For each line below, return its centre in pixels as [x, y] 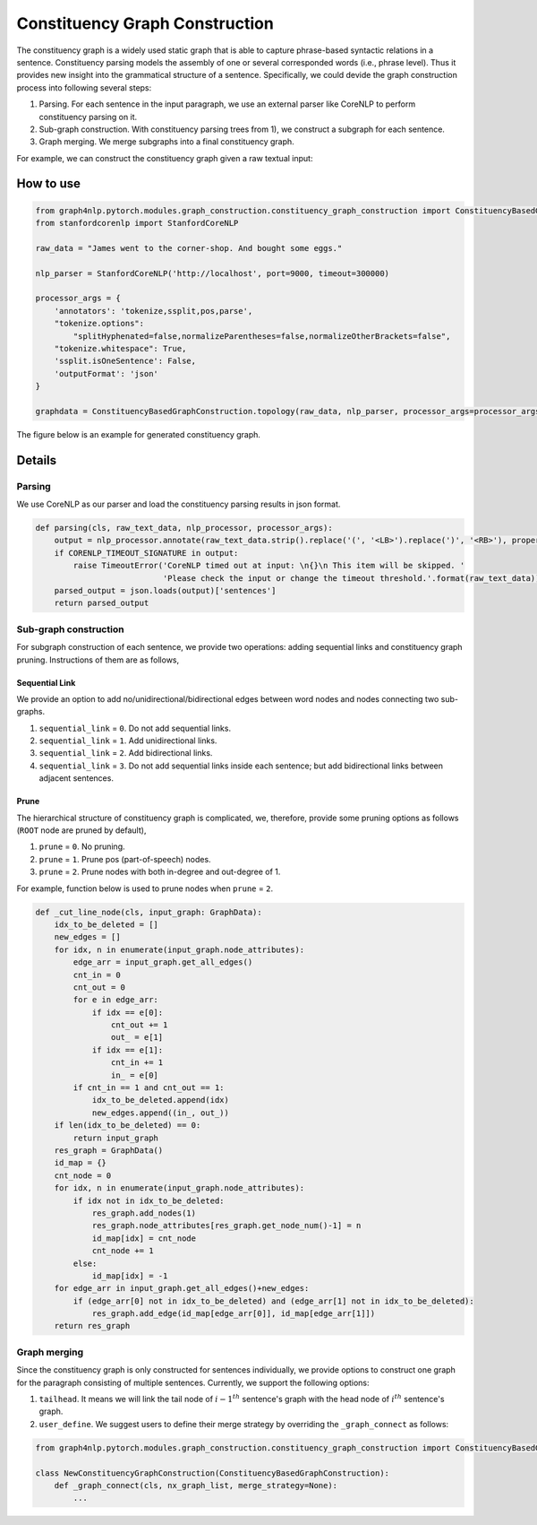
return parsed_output [102, 603]
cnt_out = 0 [99, 987]
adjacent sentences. [76, 778]
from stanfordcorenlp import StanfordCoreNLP [137, 223]
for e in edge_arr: [115, 1000]
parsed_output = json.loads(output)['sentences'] [165, 590]
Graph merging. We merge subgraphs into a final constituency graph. [166, 142]
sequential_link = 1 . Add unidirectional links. [128, 741]
